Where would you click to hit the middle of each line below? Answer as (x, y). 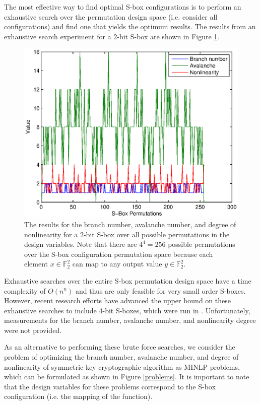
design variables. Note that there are (81, 244)
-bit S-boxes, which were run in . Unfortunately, (176, 310)
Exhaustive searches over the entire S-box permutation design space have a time (128, 280)
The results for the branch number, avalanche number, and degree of (130, 224)
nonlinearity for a (51, 234)
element (36, 264)
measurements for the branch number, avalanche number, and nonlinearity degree (130, 320)
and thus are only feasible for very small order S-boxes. (161, 290)
